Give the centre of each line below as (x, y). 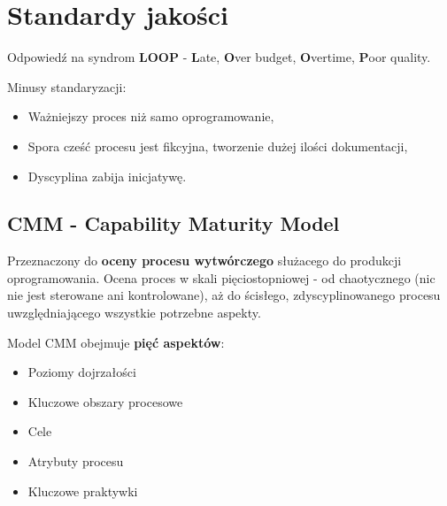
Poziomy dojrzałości (82, 372)
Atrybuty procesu (76, 461)
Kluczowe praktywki (83, 491)
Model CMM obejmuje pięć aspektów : (116, 342)
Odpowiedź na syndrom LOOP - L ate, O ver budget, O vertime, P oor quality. (219, 57)
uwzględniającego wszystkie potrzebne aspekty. (134, 313)
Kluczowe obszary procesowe (105, 401)
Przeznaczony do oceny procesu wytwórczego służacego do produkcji (204, 261)
